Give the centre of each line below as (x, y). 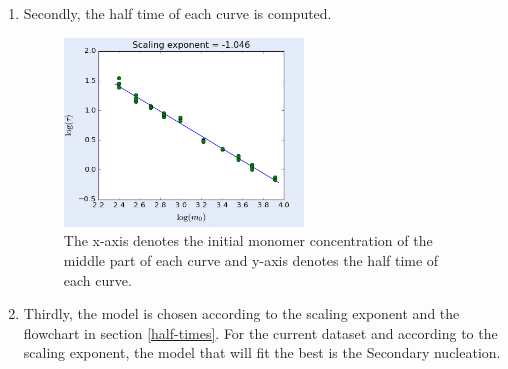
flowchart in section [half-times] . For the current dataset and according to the (260, 332)
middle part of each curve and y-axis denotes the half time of (251, 259)
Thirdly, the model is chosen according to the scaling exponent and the (241, 313)
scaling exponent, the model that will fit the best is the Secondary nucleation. (262, 352)
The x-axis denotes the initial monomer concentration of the (248, 240)
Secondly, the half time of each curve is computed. (177, 13)
